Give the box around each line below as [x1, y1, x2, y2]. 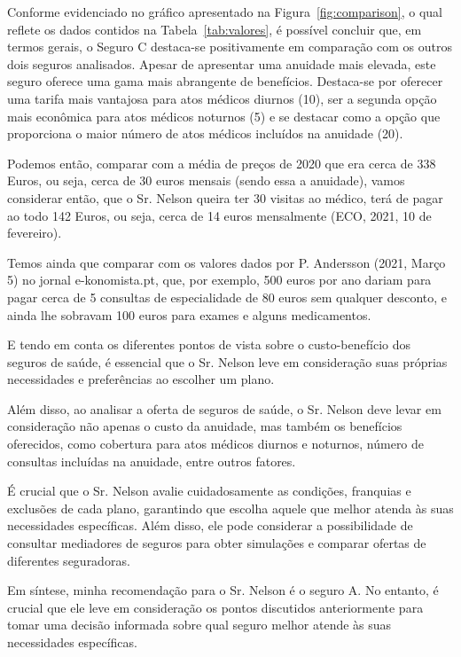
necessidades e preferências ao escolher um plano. [7, 370, 275, 388]
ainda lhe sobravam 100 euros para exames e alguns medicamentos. [7, 305, 371, 324]
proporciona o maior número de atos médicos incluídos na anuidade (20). [7, 124, 403, 143]
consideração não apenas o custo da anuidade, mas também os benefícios [7, 417, 402, 435]
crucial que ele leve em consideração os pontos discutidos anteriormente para [7, 598, 424, 616]
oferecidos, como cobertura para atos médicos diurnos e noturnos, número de [7, 434, 425, 453]
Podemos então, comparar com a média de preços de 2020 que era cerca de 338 [7, 153, 436, 172]
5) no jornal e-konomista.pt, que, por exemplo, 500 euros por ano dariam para [7, 270, 432, 289]
